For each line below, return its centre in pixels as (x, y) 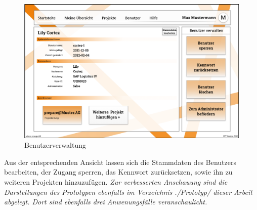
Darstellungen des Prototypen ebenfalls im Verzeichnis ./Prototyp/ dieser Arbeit (128, 192)
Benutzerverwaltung (55, 145)
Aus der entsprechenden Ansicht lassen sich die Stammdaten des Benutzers (120, 162)
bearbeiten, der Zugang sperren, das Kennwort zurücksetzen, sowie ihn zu (118, 172)
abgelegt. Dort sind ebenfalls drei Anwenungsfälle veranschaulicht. (106, 202)
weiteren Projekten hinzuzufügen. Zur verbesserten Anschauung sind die (116, 181)
